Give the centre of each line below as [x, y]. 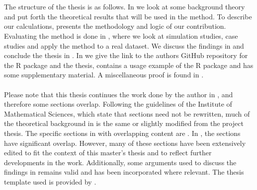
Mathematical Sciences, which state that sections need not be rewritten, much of [127, 113]
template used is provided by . [50, 181]
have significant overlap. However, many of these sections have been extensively [125, 143]
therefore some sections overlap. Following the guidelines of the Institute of [118, 104]
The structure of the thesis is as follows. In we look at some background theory [125, 7]
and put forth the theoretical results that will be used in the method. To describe [128, 16]
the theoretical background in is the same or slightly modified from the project [124, 123]
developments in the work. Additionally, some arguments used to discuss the [120, 162]
